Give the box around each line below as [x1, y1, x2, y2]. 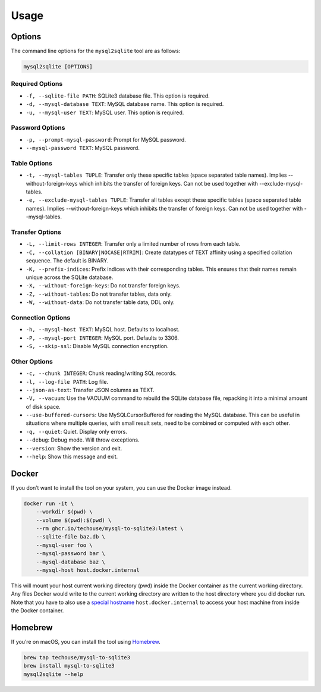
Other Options [11, 357, 53, 365]
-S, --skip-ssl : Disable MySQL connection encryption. [26, 342, 169, 349]
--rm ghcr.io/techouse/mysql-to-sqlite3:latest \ [36, 525, 184, 532]
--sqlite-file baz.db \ [36, 533, 105, 540]
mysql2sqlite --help [23, 671, 83, 678]
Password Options [11, 124, 65, 132]
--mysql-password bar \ [36, 550, 105, 557]
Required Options [11, 80, 63, 88]
